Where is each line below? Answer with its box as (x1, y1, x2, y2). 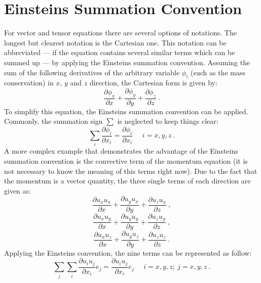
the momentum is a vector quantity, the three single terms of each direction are (4, 175, 251, 186)
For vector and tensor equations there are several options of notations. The (4, 27, 237, 38)
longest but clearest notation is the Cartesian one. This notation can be (4, 37, 227, 48)
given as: (4, 185, 31, 196)
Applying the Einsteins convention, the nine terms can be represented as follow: (4, 247, 252, 258)
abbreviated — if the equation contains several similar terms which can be (4, 47, 235, 58)
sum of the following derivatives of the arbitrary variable (4, 67, 180, 77)
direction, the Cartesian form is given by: (89, 77, 217, 88)
